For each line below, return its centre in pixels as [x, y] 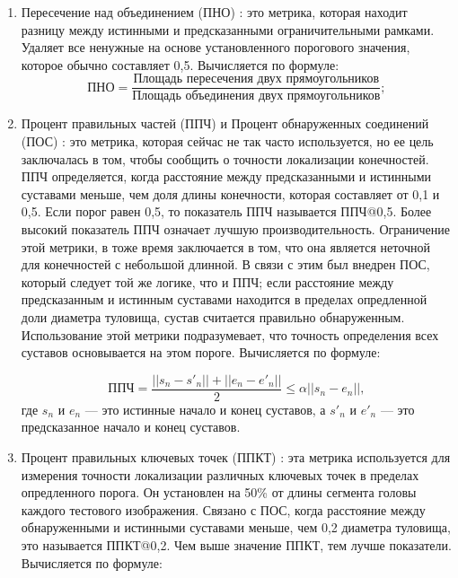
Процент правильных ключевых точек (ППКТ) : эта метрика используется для [236, 457]
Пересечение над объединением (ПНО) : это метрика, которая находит [214, 12]
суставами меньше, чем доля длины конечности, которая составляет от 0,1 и [230, 193]
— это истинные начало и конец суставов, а [205, 409]
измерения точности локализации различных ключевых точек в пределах [220, 474]
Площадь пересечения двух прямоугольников [256, 79]
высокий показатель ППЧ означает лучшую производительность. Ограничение [235, 229]
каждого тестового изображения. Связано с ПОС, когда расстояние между [223, 509]
